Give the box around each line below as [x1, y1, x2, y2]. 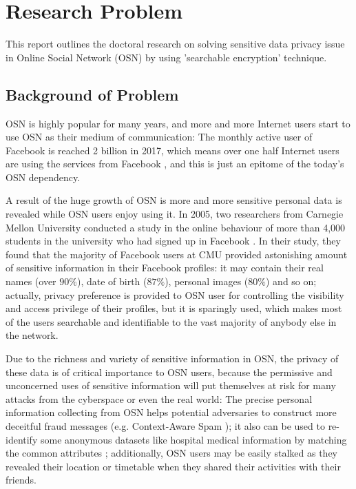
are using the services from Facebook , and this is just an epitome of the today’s [6, 156, 344, 171]
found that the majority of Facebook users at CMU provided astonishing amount [6, 247, 348, 261]
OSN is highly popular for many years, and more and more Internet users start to [6, 116, 350, 130]
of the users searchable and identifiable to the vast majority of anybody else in [6, 314, 337, 329]
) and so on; [265, 274, 317, 289]
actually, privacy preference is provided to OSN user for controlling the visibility [6, 287, 344, 302]
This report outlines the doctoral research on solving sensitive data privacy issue [6, 37, 345, 51]
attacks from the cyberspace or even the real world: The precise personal [6, 391, 313, 406]
